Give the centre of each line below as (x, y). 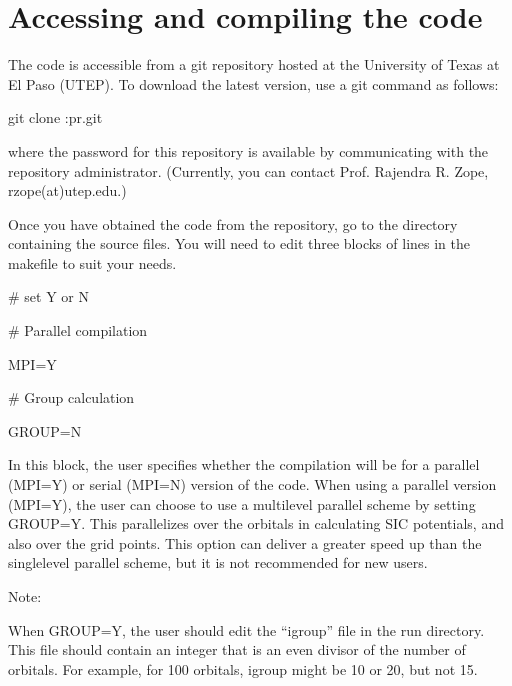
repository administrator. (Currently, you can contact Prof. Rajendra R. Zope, (248, 170)
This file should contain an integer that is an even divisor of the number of (237, 649)
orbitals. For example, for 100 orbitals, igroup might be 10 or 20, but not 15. (243, 668)
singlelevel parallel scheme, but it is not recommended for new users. (218, 562)
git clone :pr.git (55, 117)
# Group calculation (71, 397)
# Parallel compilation (78, 330)
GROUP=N (45, 430)
